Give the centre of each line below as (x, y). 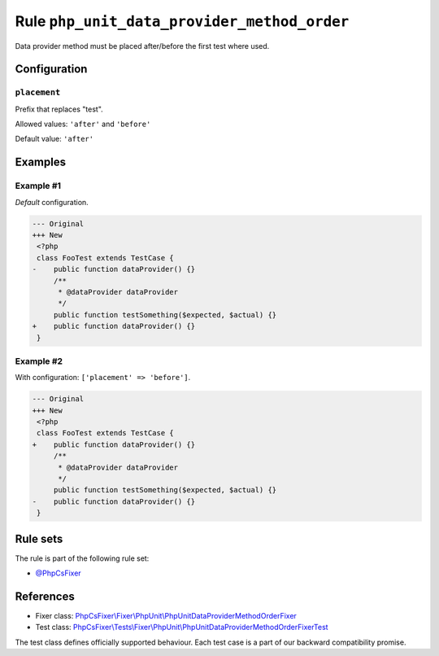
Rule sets (39, 538)
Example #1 (38, 186)
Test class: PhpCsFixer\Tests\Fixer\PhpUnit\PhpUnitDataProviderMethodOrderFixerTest (182, 628)
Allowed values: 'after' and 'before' (83, 124)
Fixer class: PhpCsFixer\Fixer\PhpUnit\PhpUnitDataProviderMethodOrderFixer (166, 615)
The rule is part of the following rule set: (82, 558)
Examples (41, 162)
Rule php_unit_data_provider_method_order (182, 21)
